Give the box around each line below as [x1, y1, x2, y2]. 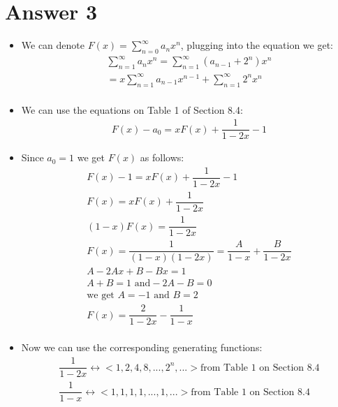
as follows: [140, 150, 184, 165]
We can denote [21, 38, 85, 52]
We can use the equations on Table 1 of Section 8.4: [21, 102, 243, 117]
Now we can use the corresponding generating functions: [21, 340, 263, 355]
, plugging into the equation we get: [180, 38, 333, 52]
